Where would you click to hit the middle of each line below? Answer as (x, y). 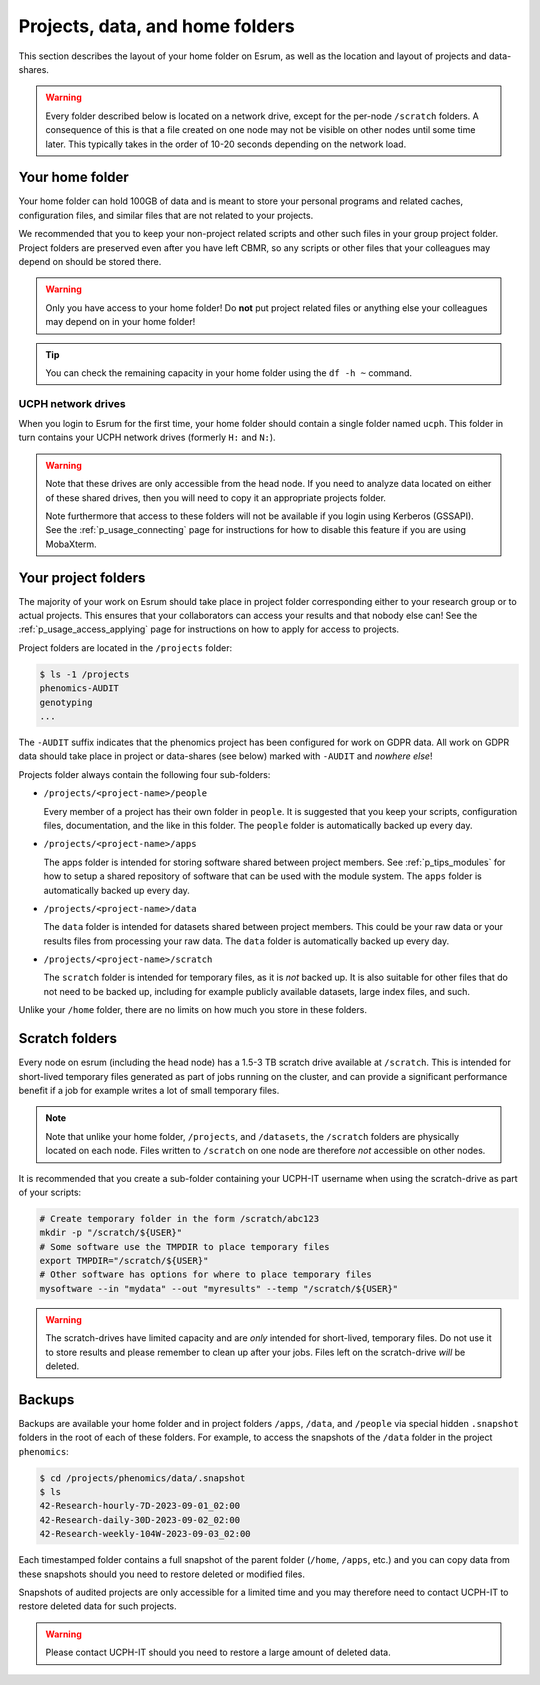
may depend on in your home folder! (120, 322)
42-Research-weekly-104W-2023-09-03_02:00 (145, 1534)
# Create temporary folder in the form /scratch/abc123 (179, 1218)
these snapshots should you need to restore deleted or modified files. (161, 1574)
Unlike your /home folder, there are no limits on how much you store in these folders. (192, 1010)
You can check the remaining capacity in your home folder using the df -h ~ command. (229, 372)
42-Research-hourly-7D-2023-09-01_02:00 (139, 1506)
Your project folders (82, 577)
